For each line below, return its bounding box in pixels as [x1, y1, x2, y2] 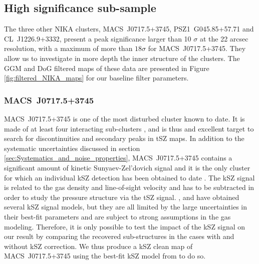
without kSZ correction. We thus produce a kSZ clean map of [4, 240, 193, 251]
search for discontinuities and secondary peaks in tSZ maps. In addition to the [4, 133, 244, 143]
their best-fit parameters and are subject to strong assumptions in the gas [4, 211, 231, 221]
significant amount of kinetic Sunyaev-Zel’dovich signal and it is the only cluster [4, 162, 250, 172]
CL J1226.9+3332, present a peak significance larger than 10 [4, 33, 191, 43]
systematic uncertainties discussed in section [4, 142, 140, 153]
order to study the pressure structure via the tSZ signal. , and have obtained [4, 191, 239, 202]
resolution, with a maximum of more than [4, 43, 133, 53]
